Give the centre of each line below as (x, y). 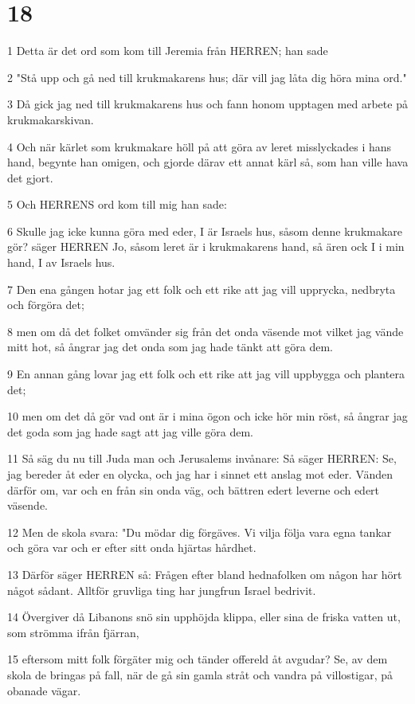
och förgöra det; (46, 305)
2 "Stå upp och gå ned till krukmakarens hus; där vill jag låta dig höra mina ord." (207, 77)
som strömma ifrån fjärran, (73, 632)
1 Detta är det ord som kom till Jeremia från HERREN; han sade (168, 51)
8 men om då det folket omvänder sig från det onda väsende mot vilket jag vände (206, 331)
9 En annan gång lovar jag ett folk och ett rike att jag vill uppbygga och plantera (206, 374)
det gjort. (30, 177)
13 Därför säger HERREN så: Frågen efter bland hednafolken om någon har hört (205, 574)
